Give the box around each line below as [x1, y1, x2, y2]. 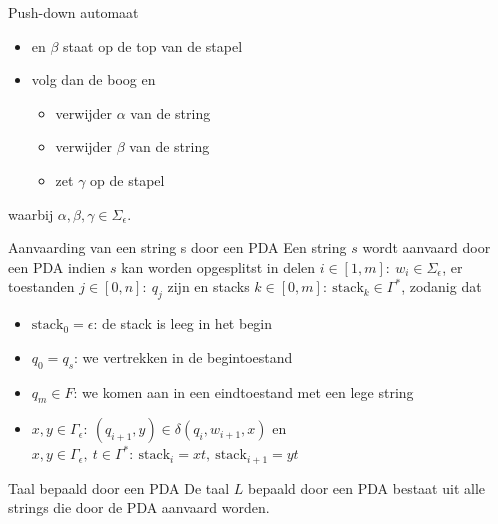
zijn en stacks [167, 276, 250, 297]
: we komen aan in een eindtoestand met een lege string [73, 381, 414, 402]
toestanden [8, 276, 75, 297]
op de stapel [90, 169, 165, 190]
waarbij [8, 203, 54, 224]
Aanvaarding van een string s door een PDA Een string [8, 237, 347, 258]
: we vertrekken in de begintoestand [74, 346, 293, 367]
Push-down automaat [8, 2, 139, 22]
